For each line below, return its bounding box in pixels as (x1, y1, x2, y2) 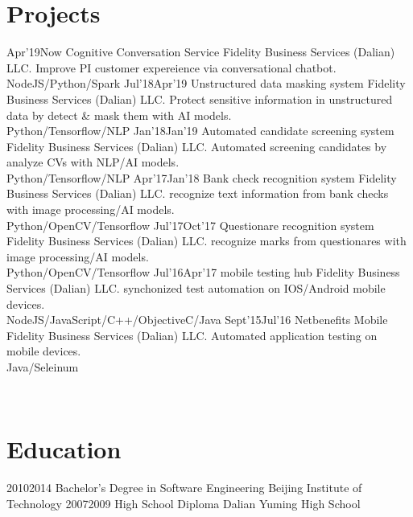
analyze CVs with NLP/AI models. (6, 154, 180, 170)
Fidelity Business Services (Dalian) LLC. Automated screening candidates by (6, 137, 387, 154)
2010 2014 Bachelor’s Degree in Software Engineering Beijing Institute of (6, 479, 362, 496)
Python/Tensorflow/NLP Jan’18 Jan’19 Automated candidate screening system (6, 122, 394, 139)
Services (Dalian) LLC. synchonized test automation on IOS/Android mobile (6, 280, 386, 297)
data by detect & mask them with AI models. (6, 106, 232, 123)
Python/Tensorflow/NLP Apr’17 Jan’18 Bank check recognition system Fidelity (6, 169, 397, 186)
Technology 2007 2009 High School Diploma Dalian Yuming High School (6, 494, 361, 511)
